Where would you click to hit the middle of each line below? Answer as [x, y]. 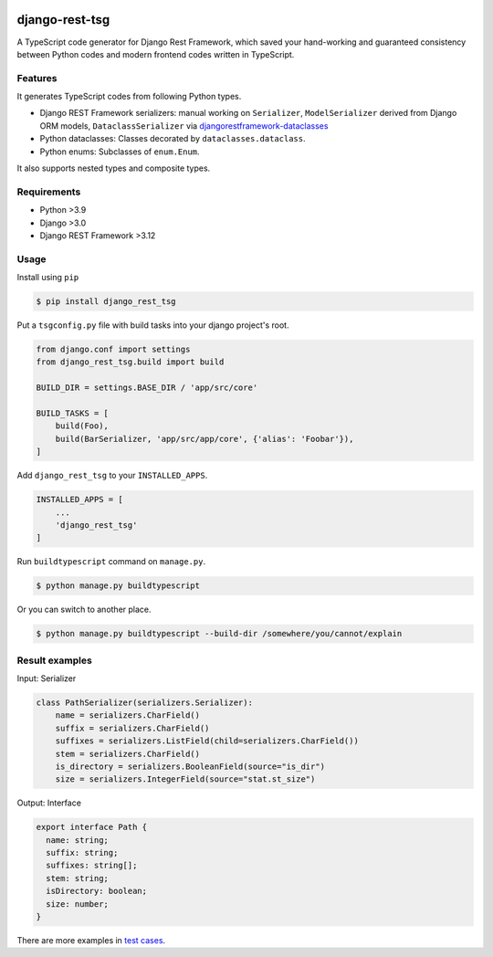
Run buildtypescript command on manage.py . [111, 562]
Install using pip [48, 278]
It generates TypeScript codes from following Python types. [129, 97]
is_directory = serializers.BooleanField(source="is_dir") [190, 766]
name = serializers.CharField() [128, 715]
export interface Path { [92, 827]
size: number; [78, 904]
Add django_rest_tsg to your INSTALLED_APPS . [112, 476]
